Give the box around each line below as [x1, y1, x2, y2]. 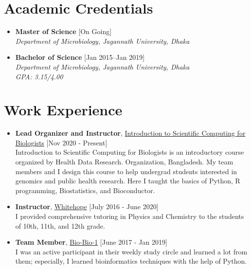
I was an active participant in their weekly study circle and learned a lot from [15, 246, 248, 256]
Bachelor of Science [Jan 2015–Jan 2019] [15, 52, 145, 62]
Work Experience [4, 100, 123, 120]
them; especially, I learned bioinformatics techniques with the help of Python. [15, 256, 247, 266]
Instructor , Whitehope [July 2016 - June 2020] [15, 201, 159, 212]
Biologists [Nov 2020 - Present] [15, 137, 108, 147]
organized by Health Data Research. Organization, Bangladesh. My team [15, 157, 233, 166]
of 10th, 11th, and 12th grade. [15, 220, 105, 231]
